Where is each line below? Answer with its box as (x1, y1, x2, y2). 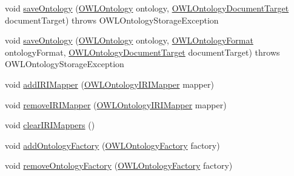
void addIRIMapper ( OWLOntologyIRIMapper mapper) (5, 77, 214, 90)
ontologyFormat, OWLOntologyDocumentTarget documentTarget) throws (5, 45, 280, 58)
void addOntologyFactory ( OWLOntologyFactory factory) (5, 139, 220, 151)
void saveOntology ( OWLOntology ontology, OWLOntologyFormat (5, 34, 253, 47)
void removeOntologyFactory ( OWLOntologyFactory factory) (5, 159, 233, 172)
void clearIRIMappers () (5, 119, 95, 131)
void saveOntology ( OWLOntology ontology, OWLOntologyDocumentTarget (5, 2, 289, 14)
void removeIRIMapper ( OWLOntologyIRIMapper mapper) (5, 98, 227, 111)
